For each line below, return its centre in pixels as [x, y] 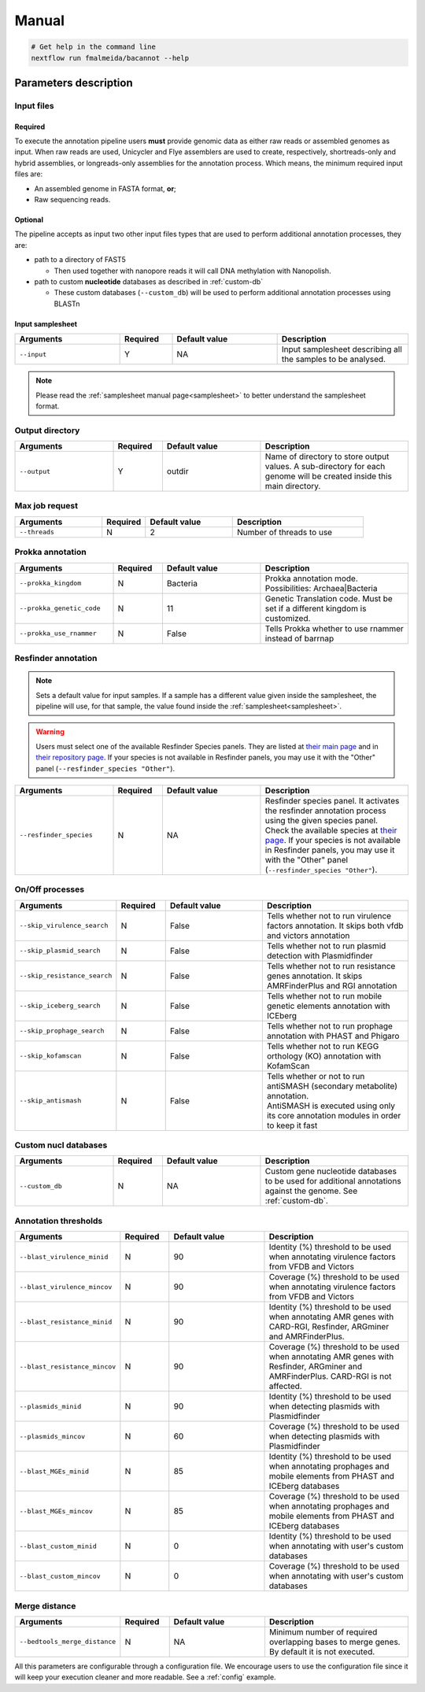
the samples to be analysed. [333, 360]
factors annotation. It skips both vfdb [335, 925]
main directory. [293, 486]
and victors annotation [308, 935]
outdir [177, 471]
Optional [29, 220]
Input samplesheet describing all [342, 349]
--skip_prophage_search [62, 1031]
